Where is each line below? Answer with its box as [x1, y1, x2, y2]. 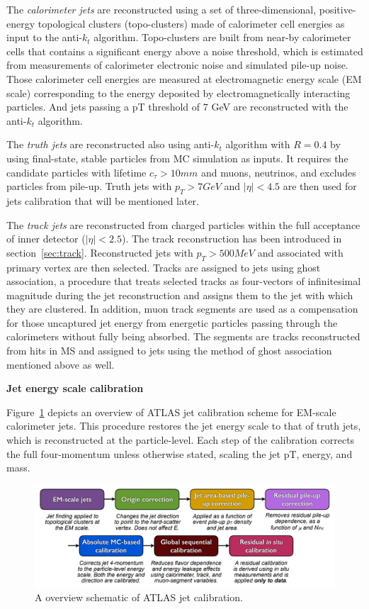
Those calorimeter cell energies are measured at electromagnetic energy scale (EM [6, 71, 362, 86]
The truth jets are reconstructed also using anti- [6, 137, 215, 152]
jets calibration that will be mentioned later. [6, 193, 200, 208]
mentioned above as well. [6, 357, 115, 371]
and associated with [257, 245, 344, 259]
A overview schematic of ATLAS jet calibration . [35, 590, 243, 605]
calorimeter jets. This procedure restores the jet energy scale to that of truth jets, [6, 418, 361, 433]
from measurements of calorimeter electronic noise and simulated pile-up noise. [6, 57, 348, 72]
